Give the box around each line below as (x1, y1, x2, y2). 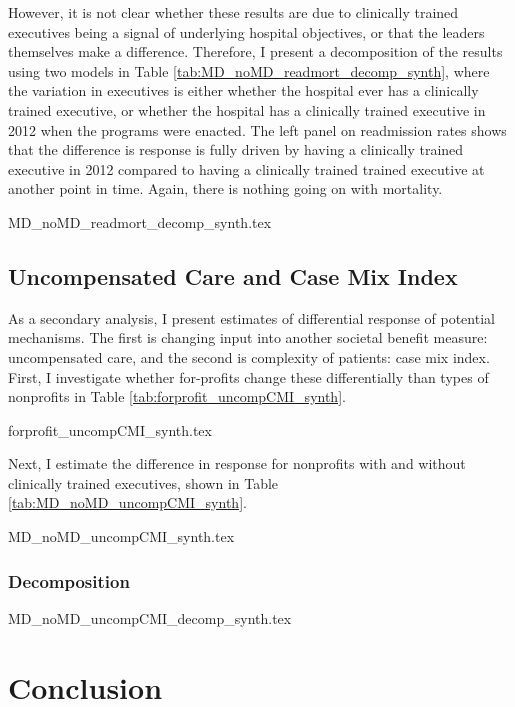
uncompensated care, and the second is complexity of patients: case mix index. (8, 346, 490, 367)
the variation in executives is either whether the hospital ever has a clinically (8, 80, 479, 101)
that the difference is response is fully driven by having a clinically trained (8, 139, 464, 160)
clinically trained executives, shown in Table (8, 472, 279, 493)
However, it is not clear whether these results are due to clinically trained (8, 2, 459, 22)
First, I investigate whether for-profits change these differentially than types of (8, 366, 489, 387)
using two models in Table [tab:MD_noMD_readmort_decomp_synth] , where (8, 60, 490, 81)
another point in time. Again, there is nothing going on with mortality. (8, 178, 443, 199)
